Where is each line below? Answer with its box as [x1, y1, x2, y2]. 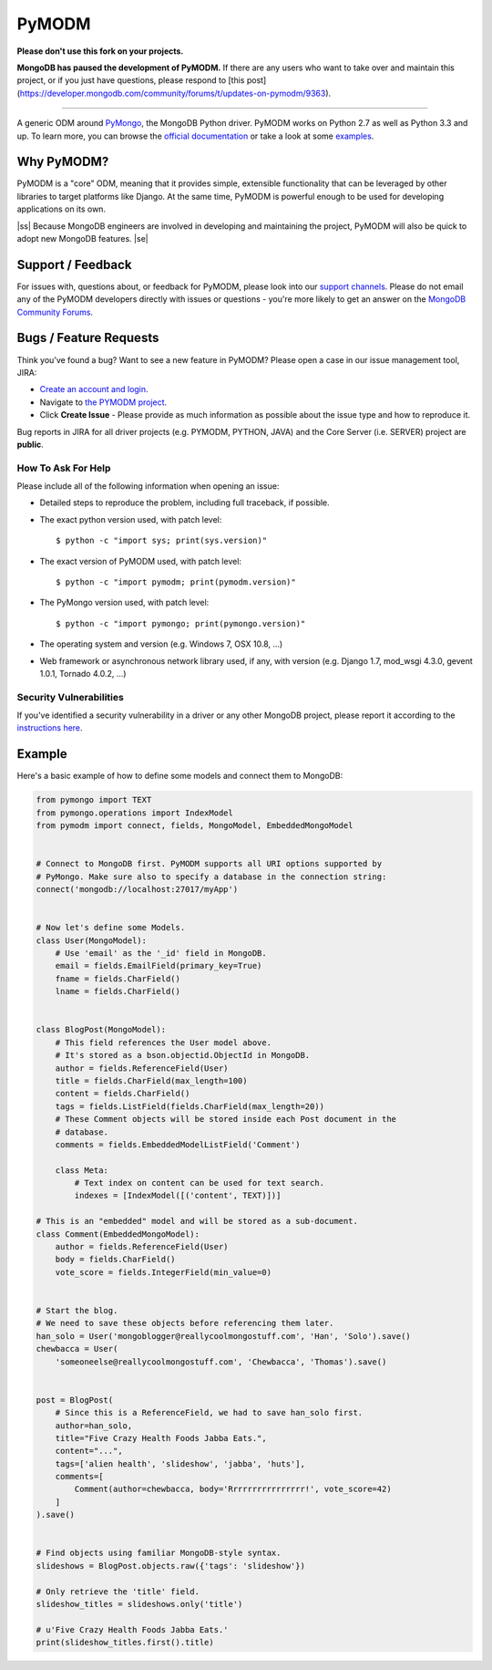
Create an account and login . [39, 384, 149, 395]
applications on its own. [16, 203, 107, 214]
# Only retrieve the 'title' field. [36, 1586, 200, 1596]
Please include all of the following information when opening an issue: [16, 481, 280, 492]
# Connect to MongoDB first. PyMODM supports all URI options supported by [36, 858, 383, 869]
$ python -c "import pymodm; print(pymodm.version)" [56, 577, 296, 587]
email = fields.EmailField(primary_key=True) [55, 960, 262, 971]
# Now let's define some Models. [36, 922, 186, 933]
